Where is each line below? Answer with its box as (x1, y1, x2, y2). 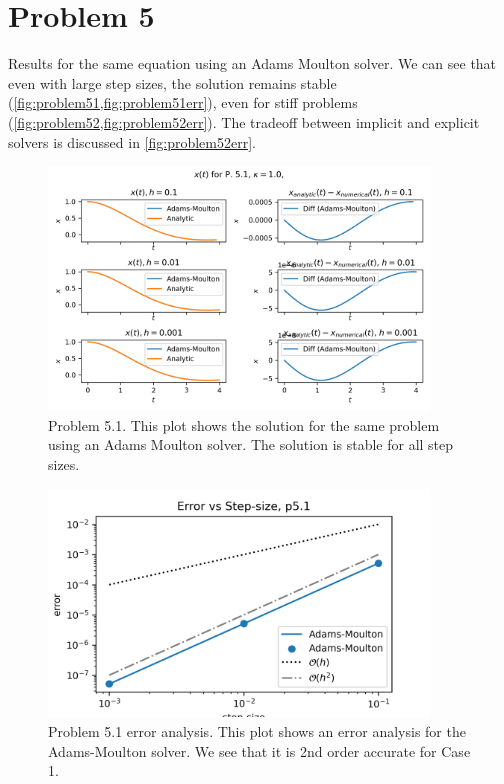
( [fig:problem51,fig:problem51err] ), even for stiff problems (8, 92, 358, 113)
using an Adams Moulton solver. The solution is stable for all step (48, 434, 454, 455)
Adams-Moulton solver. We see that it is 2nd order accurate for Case (48, 740, 471, 761)
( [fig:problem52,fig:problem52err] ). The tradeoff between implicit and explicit (8, 111, 480, 132)
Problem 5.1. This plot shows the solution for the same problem (48, 414, 440, 435)
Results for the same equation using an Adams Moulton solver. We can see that (8, 53, 497, 74)
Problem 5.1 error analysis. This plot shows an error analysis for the (48, 721, 466, 742)
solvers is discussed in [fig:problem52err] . (8, 131, 256, 152)
